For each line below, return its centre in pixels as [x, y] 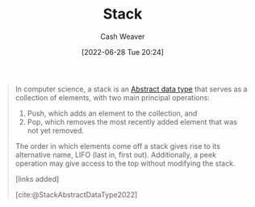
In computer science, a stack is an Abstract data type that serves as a [131, 89]
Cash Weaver [123, 36]
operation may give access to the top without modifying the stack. [125, 163]
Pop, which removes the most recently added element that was [132, 121]
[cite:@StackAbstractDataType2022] [76, 194]
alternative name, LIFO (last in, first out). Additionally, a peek [116, 154]
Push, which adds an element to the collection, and [112, 113]
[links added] [37, 179]
